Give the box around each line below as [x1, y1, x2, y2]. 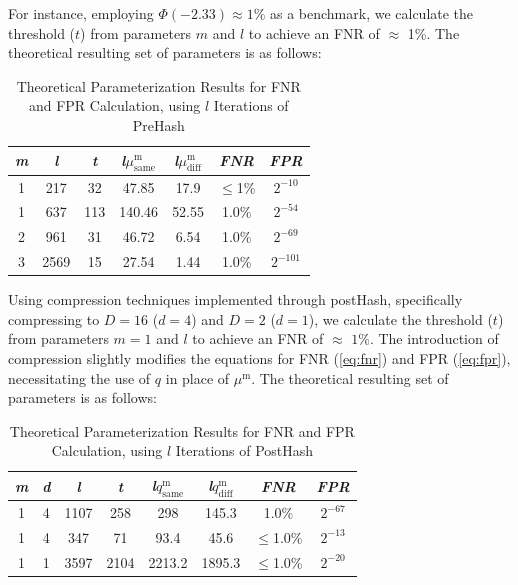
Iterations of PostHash [175, 440, 314, 461]
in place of [165, 367, 230, 388]
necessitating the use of [8, 367, 151, 388]
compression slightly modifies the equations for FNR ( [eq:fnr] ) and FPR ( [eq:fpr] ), [8, 348, 511, 369]
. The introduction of [369, 328, 499, 349]
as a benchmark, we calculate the [269, 3, 474, 23]
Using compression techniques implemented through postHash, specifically [8, 289, 463, 310]
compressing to [8, 308, 100, 329]
